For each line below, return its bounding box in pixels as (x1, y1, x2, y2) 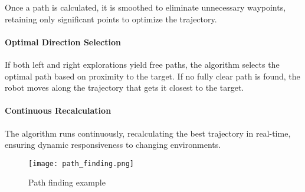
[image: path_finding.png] (28, 159, 134, 168)
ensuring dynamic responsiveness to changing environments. (5, 138, 221, 151)
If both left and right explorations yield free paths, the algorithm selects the (5, 58, 280, 70)
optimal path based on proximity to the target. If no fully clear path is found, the (5, 69, 300, 82)
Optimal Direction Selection (5, 35, 121, 48)
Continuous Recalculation (5, 104, 111, 117)
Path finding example (28, 176, 106, 188)
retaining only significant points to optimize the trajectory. (5, 12, 217, 25)
